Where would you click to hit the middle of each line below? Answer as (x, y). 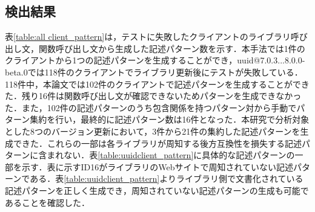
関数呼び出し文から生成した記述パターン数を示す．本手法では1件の (172, 48)
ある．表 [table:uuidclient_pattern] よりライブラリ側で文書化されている (167, 178)
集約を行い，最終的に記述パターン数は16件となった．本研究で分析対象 (170, 119)
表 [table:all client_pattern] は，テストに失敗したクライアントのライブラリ (148, 37)
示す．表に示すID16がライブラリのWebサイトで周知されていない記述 (157, 166)
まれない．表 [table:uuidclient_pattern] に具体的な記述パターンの (171, 155)
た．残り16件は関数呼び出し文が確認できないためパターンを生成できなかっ (153, 96)
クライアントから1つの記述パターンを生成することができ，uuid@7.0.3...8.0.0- (155, 60)
